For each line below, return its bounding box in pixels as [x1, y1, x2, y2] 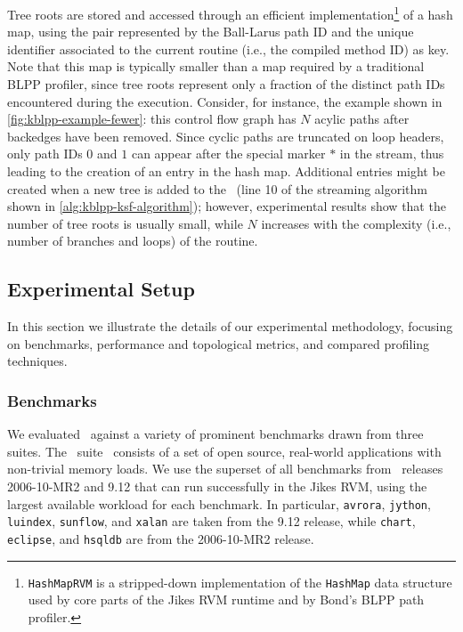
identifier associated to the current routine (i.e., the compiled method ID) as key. [7, 39, 450, 58]
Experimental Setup [7, 275, 195, 303]
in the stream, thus [339, 144, 444, 163]
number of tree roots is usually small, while [7, 214, 243, 232]
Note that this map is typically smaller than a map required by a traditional [7, 57, 425, 76]
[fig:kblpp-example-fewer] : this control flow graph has [7, 109, 296, 128]
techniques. [7, 352, 68, 370]
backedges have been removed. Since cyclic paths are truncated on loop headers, [7, 126, 444, 145]
